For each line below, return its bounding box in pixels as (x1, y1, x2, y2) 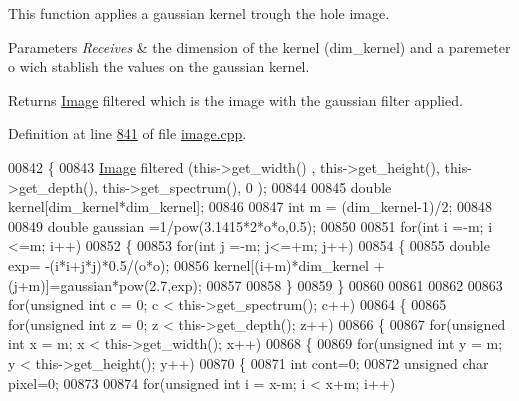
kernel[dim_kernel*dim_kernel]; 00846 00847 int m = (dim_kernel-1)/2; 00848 (8, 196, 492, 217)
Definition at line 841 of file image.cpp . (8, 123, 247, 144)
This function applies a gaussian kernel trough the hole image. (8, 3, 390, 23)
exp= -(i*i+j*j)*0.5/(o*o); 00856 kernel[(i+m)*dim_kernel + (8, 254, 385, 275)
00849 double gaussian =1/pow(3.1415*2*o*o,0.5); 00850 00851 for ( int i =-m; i (8, 215, 493, 236)
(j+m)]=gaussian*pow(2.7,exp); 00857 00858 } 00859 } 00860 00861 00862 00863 (8, 274, 503, 295)
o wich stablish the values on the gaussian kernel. (8, 56, 310, 77)
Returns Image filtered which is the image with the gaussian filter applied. (8, 89, 463, 110)
